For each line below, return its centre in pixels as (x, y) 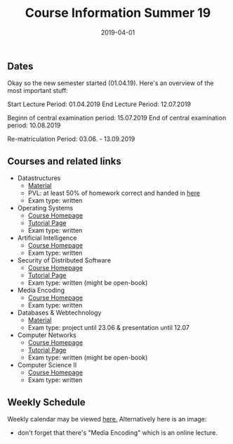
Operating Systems (45, 208)
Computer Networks (47, 335)
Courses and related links (64, 161)
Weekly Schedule (46, 402)
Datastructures (39, 178)
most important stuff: (38, 91)
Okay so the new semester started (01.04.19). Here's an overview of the (111, 83)
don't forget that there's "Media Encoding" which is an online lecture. (118, 432)
